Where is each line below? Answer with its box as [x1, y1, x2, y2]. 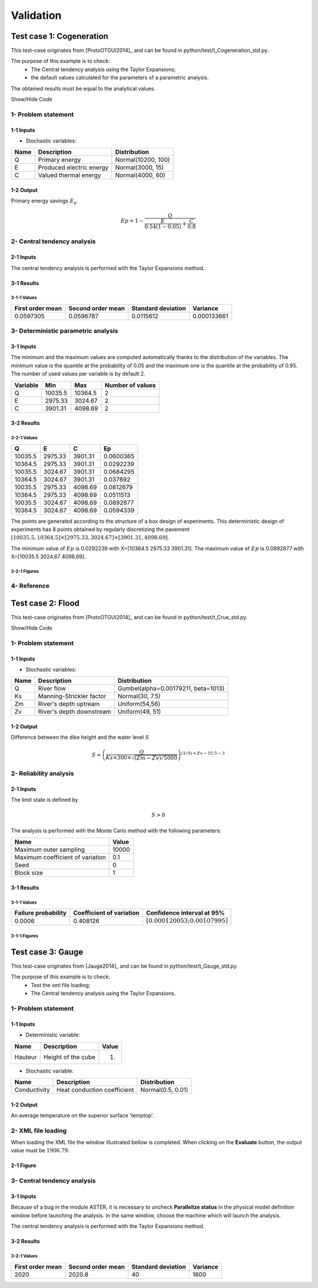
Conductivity [14, 1085, 50, 1094]
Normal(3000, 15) [115, 164, 164, 172]
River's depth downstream [38, 708, 111, 716]
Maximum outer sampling [14, 845, 85, 854]
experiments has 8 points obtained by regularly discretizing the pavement [11, 526, 190, 533]
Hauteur [14, 1053, 37, 1061]
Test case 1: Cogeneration [11, 31, 108, 41]
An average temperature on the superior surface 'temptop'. [11, 1111, 154, 1118]
